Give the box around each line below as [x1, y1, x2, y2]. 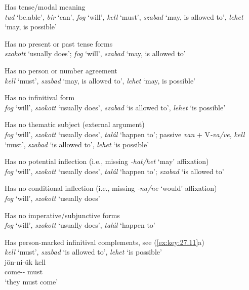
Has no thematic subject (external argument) [5, 119, 145, 130]
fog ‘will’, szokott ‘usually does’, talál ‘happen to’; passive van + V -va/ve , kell [5, 129, 245, 139]
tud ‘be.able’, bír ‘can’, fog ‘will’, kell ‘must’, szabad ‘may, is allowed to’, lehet [5, 11, 243, 22]
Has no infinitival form [5, 92, 75, 103]
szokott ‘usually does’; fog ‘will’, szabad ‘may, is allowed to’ [5, 48, 186, 59]
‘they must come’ [5, 276, 58, 287]
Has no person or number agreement [5, 65, 117, 75]
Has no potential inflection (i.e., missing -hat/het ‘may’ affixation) [5, 156, 209, 167]
